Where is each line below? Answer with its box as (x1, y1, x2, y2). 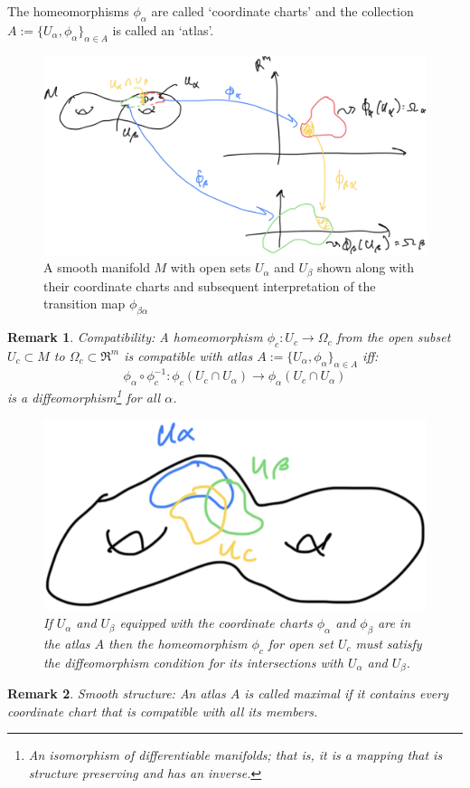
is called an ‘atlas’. (112, 20, 214, 39)
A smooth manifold (43, 258, 150, 277)
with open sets (170, 258, 251, 277)
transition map (43, 294, 126, 313)
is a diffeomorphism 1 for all (7, 385, 161, 406)
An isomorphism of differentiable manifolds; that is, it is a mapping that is (28, 745, 443, 764)
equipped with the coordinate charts (119, 613, 313, 632)
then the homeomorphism (108, 633, 248, 652)
